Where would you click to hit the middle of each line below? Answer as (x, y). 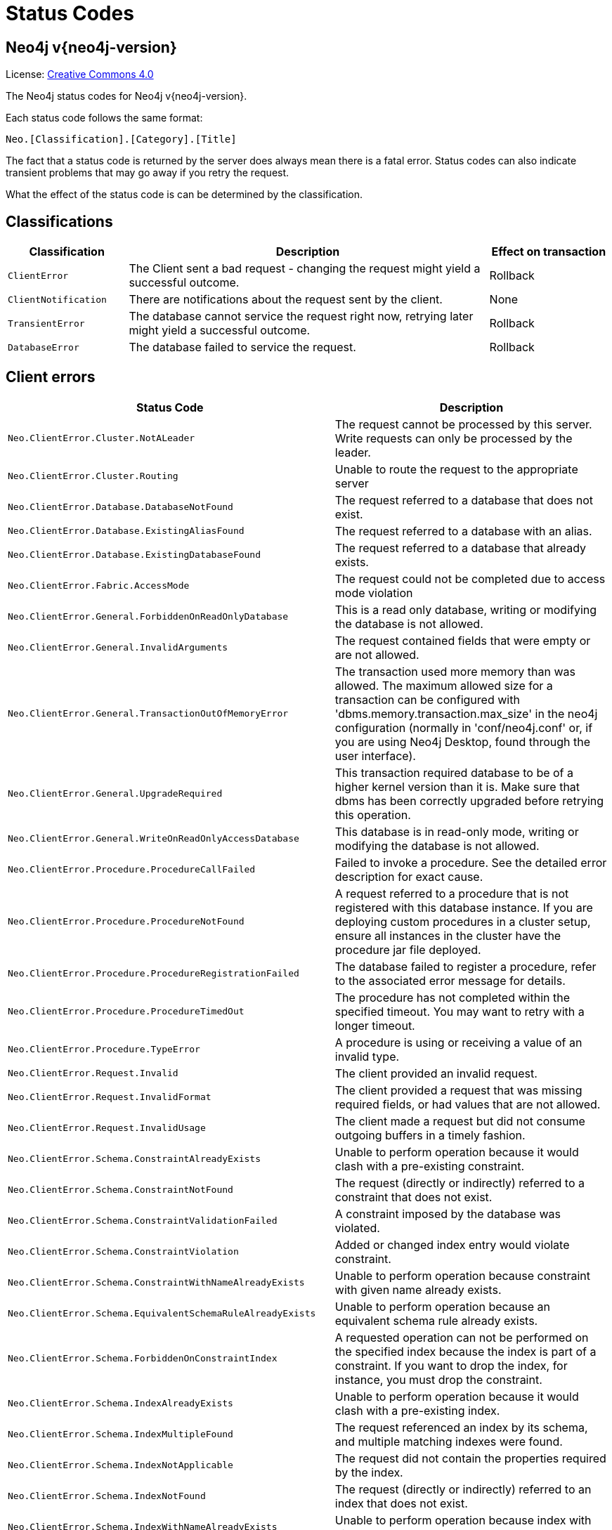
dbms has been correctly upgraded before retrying (469, 800)
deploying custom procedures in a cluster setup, (463, 921)
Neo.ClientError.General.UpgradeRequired (115, 794)
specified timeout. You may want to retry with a (460, 1011)
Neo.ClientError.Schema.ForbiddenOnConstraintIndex (143, 1359)
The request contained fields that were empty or (463, 640)
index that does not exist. (401, 1503)
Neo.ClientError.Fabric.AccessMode (99, 586)
